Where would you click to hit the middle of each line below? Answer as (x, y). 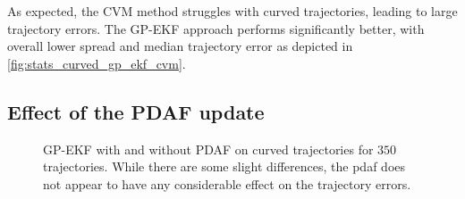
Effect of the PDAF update (136, 111)
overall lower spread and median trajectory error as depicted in (180, 46)
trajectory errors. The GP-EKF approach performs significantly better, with (216, 28)
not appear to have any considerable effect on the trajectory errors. (227, 183)
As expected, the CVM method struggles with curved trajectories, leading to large (232, 11)
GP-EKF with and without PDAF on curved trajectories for (208, 149)
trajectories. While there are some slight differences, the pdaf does (224, 166)
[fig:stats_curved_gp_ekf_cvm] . (97, 63)
